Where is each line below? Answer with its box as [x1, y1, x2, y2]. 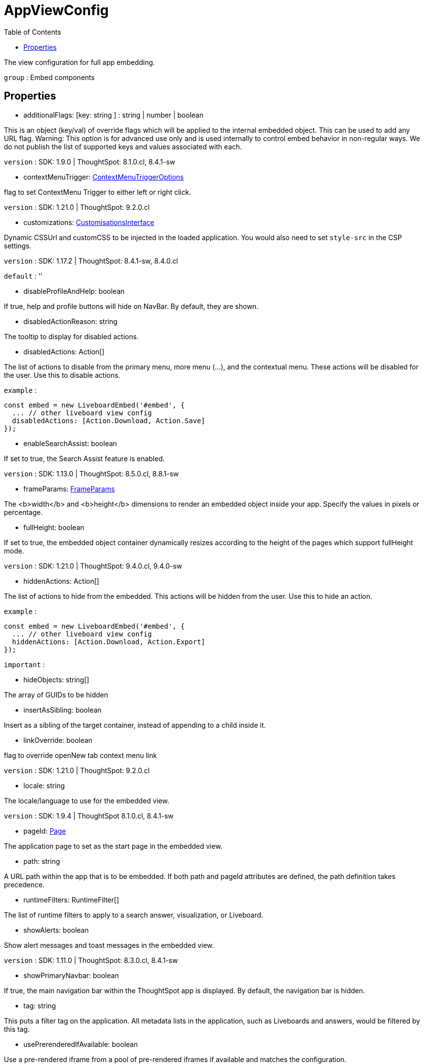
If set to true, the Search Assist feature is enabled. [4, 454, 165, 463]
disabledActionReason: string [23, 317, 117, 326]
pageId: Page [23, 826, 66, 835]
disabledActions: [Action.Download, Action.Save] [12, 416, 206, 425]
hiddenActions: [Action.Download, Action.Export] [12, 637, 206, 646]
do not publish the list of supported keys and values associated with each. [4, 142, 242, 151]
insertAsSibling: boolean [23, 705, 102, 714]
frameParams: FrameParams [23, 484, 115, 493]
